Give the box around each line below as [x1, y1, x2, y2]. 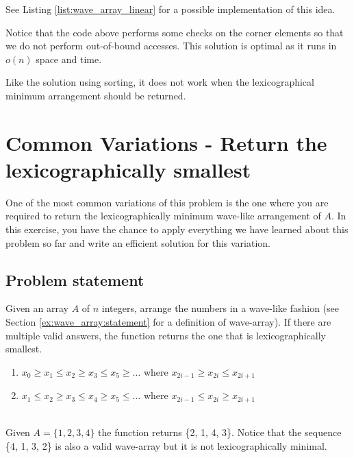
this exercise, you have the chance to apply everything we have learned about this [5, 222, 349, 237]
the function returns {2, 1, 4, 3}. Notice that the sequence [98, 425, 342, 439]
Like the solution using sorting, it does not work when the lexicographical [5, 75, 314, 89]
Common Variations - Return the [5, 128, 327, 156]
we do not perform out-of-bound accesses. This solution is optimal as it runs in [5, 38, 337, 53]
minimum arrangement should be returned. [5, 88, 186, 102]
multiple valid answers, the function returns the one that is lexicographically [5, 328, 326, 342]
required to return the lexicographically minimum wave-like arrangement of [5, 208, 321, 223]
